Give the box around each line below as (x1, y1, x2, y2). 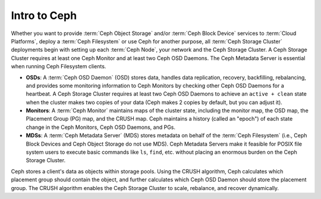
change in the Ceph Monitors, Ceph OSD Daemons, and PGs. (26, 124, 175, 131)
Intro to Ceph (11, 9, 77, 22)
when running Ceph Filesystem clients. (11, 63, 106, 70)
